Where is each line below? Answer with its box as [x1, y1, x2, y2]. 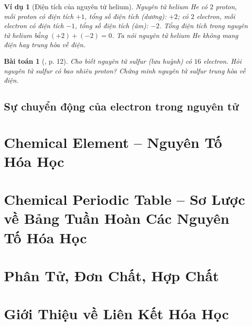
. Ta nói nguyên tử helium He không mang [112, 30, 238, 40]
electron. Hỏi [203, 55, 242, 66]
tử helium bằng [4, 30, 48, 40]
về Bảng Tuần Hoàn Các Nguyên [4, 208, 230, 228]
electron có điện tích [4, 20, 64, 31]
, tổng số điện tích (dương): [84, 11, 167, 21]
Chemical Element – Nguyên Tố [4, 132, 222, 152]
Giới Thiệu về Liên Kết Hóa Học [4, 304, 229, 324]
